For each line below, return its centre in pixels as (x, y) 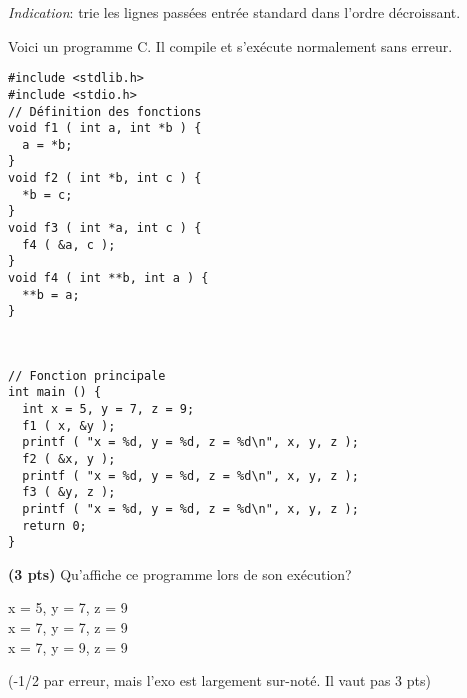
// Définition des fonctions (105, 111)
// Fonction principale (87, 375)
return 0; (54, 525)
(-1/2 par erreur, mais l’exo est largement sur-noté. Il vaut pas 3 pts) (219, 680)
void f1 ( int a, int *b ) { (105, 128)
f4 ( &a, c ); (69, 244)
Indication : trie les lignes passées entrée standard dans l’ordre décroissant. (234, 12)
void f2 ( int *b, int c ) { (105, 178)
